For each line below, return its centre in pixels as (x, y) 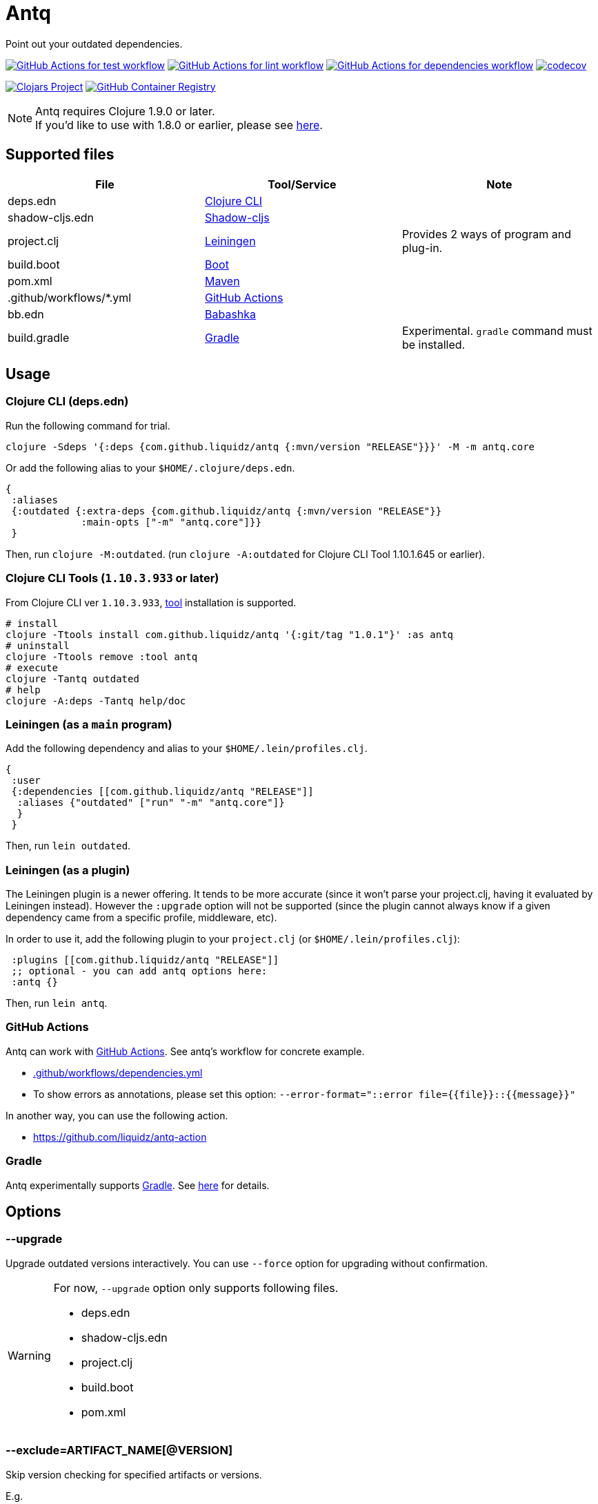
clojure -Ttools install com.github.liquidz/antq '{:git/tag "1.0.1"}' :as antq (230, 634)
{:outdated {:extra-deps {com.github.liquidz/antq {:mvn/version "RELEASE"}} (227, 511)
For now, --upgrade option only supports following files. (196, 1288)
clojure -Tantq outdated (72, 678)
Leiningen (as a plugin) (68, 870)
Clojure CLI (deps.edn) (67, 402)
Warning (29, 1355)
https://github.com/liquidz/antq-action (120, 1137)
